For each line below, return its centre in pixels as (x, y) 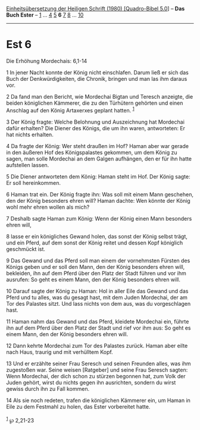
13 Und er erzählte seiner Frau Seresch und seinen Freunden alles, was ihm (99, 363)
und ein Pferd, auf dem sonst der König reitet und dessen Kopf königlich (95, 243)
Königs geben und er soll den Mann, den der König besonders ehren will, (96, 266)
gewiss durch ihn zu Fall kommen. (48, 388)
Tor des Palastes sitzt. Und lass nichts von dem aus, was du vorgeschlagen (99, 303)
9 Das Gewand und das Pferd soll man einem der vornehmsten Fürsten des (98, 260)
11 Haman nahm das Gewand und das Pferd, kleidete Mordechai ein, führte (98, 321)
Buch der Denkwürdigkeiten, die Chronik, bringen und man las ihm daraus (97, 79)
